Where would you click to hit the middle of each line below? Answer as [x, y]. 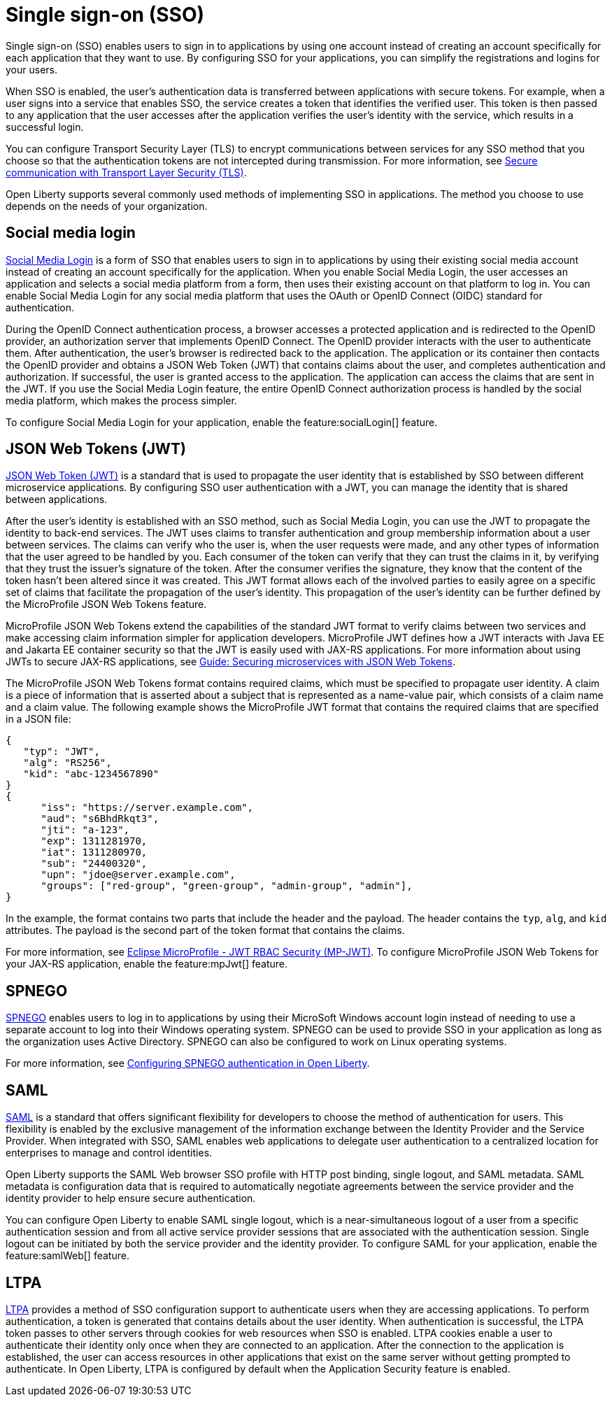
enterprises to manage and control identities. [109, 1153]
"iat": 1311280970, [94, 852]
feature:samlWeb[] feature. [67, 1256]
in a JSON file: [38, 719]
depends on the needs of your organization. [107, 206]
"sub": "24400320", [94, 864]
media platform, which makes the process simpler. [121, 400]
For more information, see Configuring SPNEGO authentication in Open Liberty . [188, 1063]
